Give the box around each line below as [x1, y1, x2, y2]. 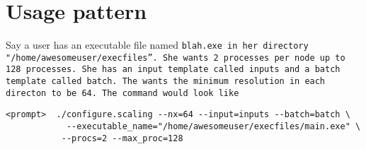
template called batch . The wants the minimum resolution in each [6, 76, 326, 87]
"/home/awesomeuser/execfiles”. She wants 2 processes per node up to [6, 52, 345, 63]
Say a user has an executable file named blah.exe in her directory [6, 37, 309, 52]
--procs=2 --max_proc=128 [61, 133, 183, 143]
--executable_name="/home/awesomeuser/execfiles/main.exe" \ [66, 121, 361, 132]
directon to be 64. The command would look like [6, 88, 239, 98]
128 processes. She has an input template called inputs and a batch [6, 64, 341, 75]
